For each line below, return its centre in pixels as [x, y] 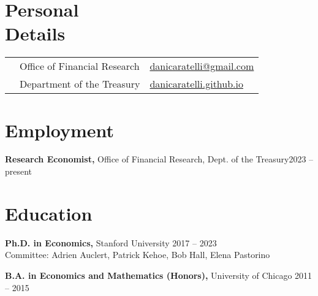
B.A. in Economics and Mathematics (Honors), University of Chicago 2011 [159, 275]
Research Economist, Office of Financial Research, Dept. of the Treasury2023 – [159, 159]
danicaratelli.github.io [196, 84]
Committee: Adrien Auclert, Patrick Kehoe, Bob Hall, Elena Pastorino [138, 255]
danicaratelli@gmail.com [202, 66]
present [19, 171]
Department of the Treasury [80, 84]
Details [35, 33]
